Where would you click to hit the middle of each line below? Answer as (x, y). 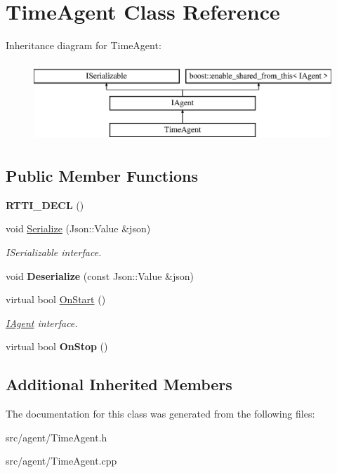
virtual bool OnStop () (57, 346)
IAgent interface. (42, 322)
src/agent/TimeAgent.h (57, 437)
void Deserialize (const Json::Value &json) (100, 275)
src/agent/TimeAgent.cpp (61, 461)
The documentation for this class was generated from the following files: (160, 414)
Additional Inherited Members (119, 384)
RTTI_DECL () (45, 205)
